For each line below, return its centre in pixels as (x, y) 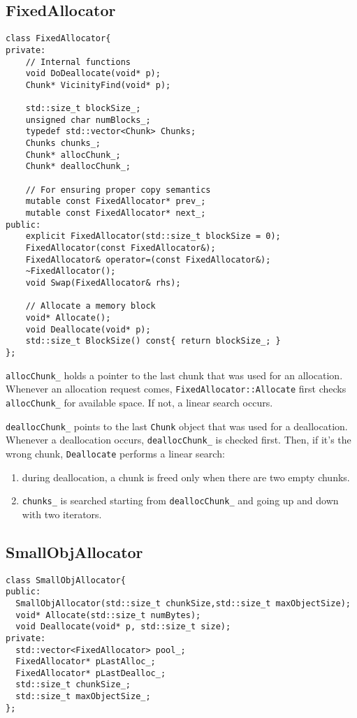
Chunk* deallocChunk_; (78, 167)
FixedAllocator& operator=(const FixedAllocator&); (148, 259)
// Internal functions (78, 62)
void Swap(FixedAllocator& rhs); (103, 283)
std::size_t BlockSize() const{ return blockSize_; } (153, 341)
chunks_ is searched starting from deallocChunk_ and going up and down (180, 500)
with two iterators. (62, 514)
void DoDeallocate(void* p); (93, 74)
